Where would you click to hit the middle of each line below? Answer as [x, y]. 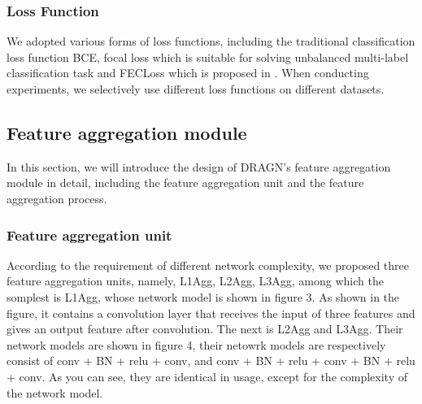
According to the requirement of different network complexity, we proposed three [208, 265]
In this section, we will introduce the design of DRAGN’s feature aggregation [199, 166]
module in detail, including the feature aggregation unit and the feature [185, 182]
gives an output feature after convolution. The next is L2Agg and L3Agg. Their [205, 329]
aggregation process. [57, 198]
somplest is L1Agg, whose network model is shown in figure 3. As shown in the [203, 296]
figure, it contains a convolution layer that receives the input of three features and [211, 313]
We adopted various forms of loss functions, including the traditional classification [211, 41]
